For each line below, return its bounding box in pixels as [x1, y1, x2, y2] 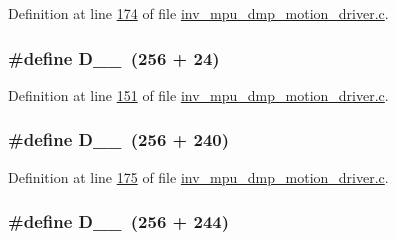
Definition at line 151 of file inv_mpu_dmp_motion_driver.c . [8, 84, 389, 105]
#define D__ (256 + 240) [8, 127, 230, 152]
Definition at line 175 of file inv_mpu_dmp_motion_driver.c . [8, 166, 389, 187]
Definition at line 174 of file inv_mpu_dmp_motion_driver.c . [8, 3, 389, 23]
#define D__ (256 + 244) [8, 209, 230, 234]
